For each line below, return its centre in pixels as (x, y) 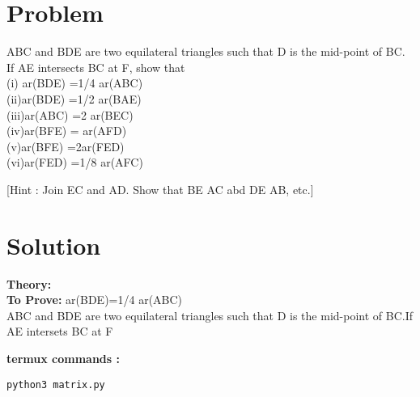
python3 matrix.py (56, 384)
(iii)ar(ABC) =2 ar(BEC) (70, 114)
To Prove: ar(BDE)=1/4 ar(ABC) (95, 300)
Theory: (29, 283)
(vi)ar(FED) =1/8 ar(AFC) (75, 162)
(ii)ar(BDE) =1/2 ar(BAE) (74, 98)
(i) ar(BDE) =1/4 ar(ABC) (75, 83)
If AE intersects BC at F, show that (96, 67)
